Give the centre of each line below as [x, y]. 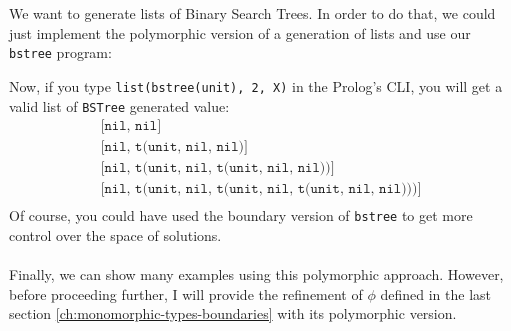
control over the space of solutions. [115, 234]
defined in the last [435, 293]
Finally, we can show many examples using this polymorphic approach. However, [256, 274]
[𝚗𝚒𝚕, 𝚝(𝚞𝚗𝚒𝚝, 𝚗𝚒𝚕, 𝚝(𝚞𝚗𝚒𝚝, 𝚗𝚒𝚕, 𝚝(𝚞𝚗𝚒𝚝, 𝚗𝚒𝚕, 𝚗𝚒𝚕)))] [261, 189]
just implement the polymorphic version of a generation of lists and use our [240, 32]
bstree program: [60, 52]
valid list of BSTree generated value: [119, 105]
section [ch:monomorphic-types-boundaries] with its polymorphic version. [233, 313]
